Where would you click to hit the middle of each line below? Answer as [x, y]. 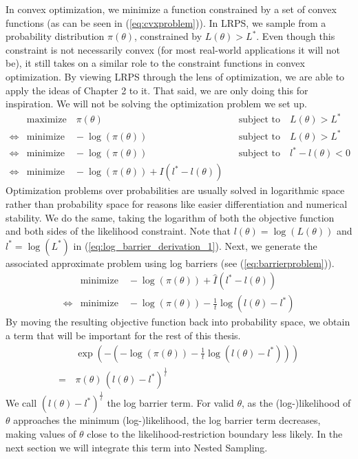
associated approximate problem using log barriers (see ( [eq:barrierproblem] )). [170, 263]
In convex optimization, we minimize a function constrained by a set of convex [171, 9]
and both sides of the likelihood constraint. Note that [118, 231]
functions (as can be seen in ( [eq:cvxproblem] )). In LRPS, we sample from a [166, 22]
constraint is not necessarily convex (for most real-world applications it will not [173, 49]
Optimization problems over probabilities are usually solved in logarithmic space [175, 190]
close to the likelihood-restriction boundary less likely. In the [215, 433]
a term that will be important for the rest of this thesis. [123, 335]
